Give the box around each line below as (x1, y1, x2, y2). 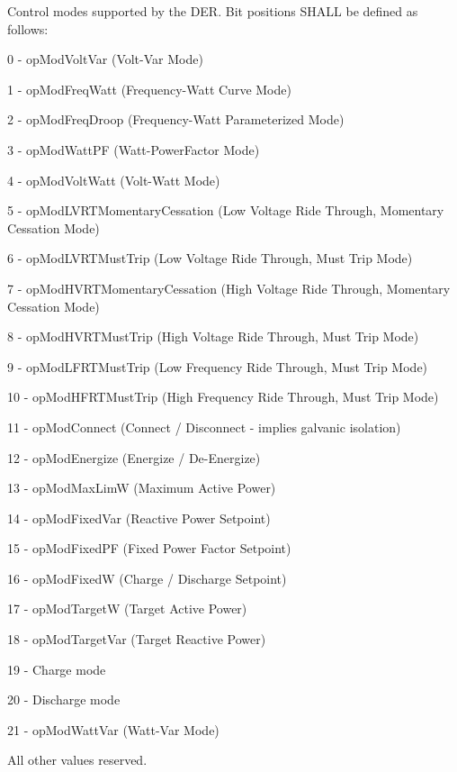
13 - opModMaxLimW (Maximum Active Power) (7, 478, 276, 497)
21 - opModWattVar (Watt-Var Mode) (7, 720, 220, 739)
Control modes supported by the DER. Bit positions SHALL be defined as (7, 2, 418, 20)
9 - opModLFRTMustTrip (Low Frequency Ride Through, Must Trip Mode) (7, 357, 428, 376)
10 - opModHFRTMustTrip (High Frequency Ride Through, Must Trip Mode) (7, 387, 439, 406)
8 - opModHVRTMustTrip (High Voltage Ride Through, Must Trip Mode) (7, 327, 419, 346)
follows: (7, 19, 49, 38)
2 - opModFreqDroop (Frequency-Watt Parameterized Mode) (7, 110, 345, 129)
